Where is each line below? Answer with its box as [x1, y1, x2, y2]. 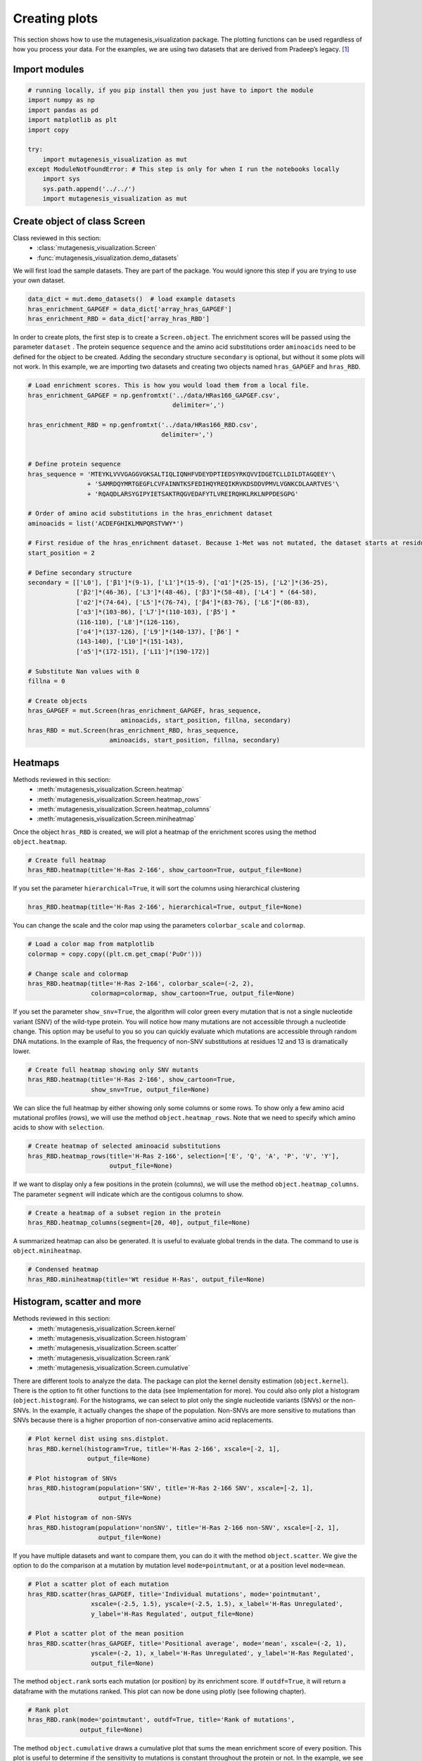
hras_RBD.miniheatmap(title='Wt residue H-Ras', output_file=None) [27, 1275, 266, 1283]
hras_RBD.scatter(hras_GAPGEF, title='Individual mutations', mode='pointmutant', [27, 1590, 321, 1598]
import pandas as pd [27, 106, 98, 114]
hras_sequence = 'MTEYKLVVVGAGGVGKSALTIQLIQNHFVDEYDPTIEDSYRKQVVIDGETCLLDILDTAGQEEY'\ [27, 470, 336, 478]
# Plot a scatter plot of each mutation [27, 1580, 169, 1588]
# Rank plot [27, 1705, 70, 1714]
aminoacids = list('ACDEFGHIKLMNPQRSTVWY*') [27, 519, 184, 528]
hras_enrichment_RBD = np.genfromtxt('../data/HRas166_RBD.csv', [27, 421, 258, 429]
